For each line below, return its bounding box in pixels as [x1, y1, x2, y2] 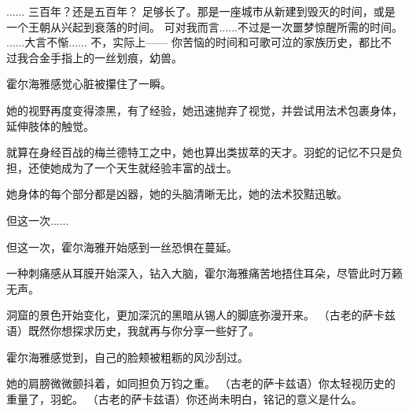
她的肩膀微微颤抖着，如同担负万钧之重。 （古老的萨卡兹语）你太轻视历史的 [6, 375, 396, 392]
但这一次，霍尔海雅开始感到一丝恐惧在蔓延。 [6, 238, 238, 255]
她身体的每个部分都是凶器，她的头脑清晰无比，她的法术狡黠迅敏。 [6, 186, 348, 202]
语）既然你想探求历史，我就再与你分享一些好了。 [6, 322, 260, 338]
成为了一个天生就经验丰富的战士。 [61, 159, 238, 175]
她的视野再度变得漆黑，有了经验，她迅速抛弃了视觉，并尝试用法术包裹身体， [6, 101, 403, 118]
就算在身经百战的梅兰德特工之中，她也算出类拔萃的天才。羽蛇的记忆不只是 [6, 144, 392, 160]
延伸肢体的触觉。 [6, 117, 94, 134]
